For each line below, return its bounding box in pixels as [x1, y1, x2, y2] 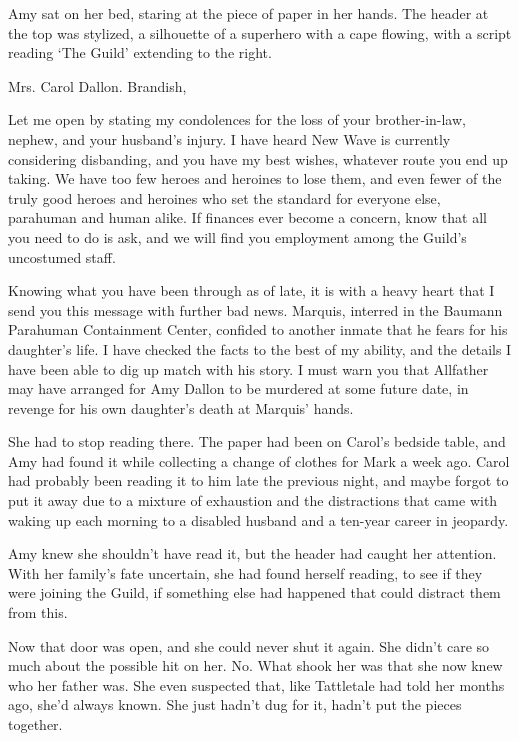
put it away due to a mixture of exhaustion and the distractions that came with [8, 490, 498, 511]
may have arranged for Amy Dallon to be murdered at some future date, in [8, 378, 469, 399]
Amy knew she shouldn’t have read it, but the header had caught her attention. [8, 543, 497, 564]
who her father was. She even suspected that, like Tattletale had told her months [8, 674, 505, 695]
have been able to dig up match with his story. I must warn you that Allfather [8, 358, 489, 379]
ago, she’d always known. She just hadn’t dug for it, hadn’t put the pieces [8, 694, 462, 715]
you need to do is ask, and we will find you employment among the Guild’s [8, 226, 467, 247]
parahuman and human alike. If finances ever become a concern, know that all [8, 207, 487, 228]
